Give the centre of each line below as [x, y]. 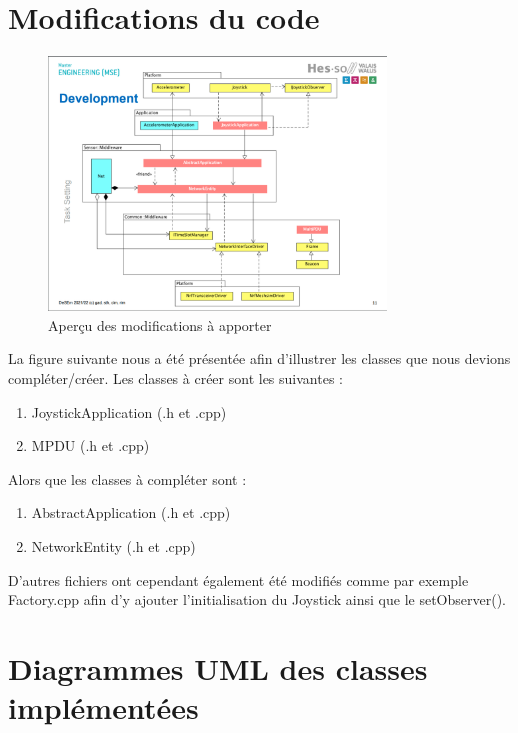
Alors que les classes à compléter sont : [127, 478]
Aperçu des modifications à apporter [160, 324]
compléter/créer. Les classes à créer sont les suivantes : [175, 377]
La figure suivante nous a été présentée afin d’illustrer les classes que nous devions [259, 358]
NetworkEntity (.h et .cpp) [113, 545]
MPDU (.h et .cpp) [90, 445]
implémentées [103, 707]
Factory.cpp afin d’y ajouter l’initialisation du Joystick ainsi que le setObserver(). [257, 599]
